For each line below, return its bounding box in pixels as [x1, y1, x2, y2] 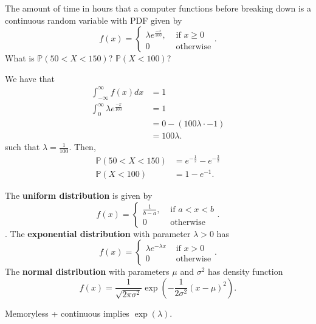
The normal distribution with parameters [5, 265, 170, 278]
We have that [5, 72, 55, 84]
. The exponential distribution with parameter [5, 227, 191, 240]
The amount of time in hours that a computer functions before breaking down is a [5, 2, 312, 14]
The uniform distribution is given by [5, 189, 153, 201]
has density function [207, 265, 283, 278]
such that [5, 140, 40, 153]
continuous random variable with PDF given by [5, 13, 182, 26]
